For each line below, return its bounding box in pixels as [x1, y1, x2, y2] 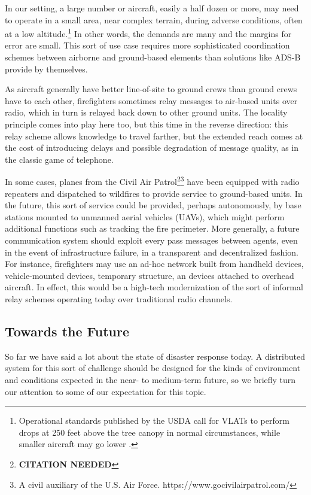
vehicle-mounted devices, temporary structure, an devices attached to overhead [5, 269, 294, 281]
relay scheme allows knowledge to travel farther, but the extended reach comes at [5, 129, 303, 142]
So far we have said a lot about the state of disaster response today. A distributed [5, 350, 305, 362]
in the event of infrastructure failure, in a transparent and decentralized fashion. [5, 245, 298, 258]
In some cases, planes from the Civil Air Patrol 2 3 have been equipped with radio [5, 174, 300, 188]
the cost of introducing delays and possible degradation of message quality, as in [5, 141, 299, 154]
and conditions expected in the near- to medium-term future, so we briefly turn [5, 373, 296, 385]
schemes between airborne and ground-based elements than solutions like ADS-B [5, 51, 301, 63]
